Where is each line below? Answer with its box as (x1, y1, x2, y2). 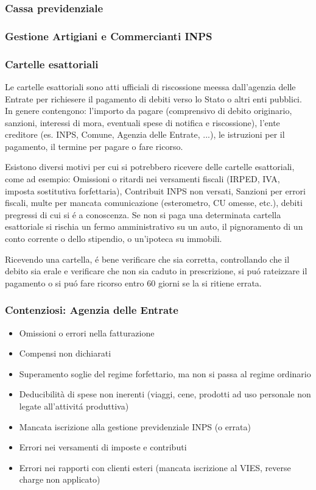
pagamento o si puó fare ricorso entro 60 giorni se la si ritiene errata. (5, 276, 262, 289)
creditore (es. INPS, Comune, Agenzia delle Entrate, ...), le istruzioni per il (5, 128, 285, 141)
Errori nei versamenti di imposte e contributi (19, 441, 187, 453)
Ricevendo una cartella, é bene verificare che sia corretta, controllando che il (5, 252, 290, 265)
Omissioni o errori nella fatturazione (19, 326, 155, 339)
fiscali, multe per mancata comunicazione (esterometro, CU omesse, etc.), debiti (5, 196, 303, 209)
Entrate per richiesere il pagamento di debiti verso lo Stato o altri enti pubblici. (5, 92, 302, 105)
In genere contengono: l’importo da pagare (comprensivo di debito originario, (5, 104, 292, 117)
